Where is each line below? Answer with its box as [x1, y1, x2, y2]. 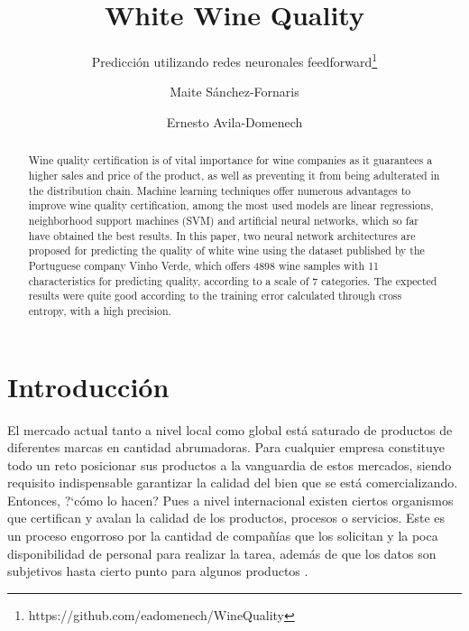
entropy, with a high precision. [28, 302, 171, 318]
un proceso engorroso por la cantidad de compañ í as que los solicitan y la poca [7, 526, 438, 545]
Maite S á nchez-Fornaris [170, 82, 299, 101]
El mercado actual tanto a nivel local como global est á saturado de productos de [7, 420, 453, 439]
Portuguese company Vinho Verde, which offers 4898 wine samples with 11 [28, 257, 380, 273]
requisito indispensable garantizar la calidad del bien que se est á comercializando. [7, 473, 458, 492]
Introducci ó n [7, 367, 170, 404]
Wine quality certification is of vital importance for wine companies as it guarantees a [28, 153, 433, 168]
